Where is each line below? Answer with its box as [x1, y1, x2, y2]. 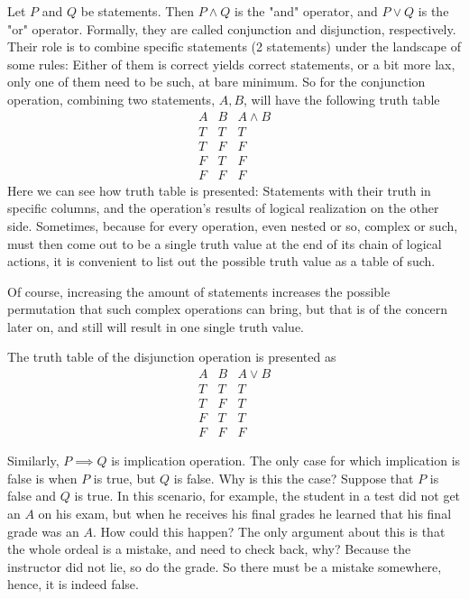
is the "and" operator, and [234, 2, 378, 20]
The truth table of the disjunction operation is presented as [7, 347, 336, 366]
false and [7, 486, 57, 505]
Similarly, [7, 451, 60, 470]
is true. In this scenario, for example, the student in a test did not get [74, 486, 461, 505]
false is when [7, 468, 78, 487]
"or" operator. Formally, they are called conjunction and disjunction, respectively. [7, 19, 456, 38]
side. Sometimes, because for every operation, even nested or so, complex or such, [7, 216, 458, 235]
